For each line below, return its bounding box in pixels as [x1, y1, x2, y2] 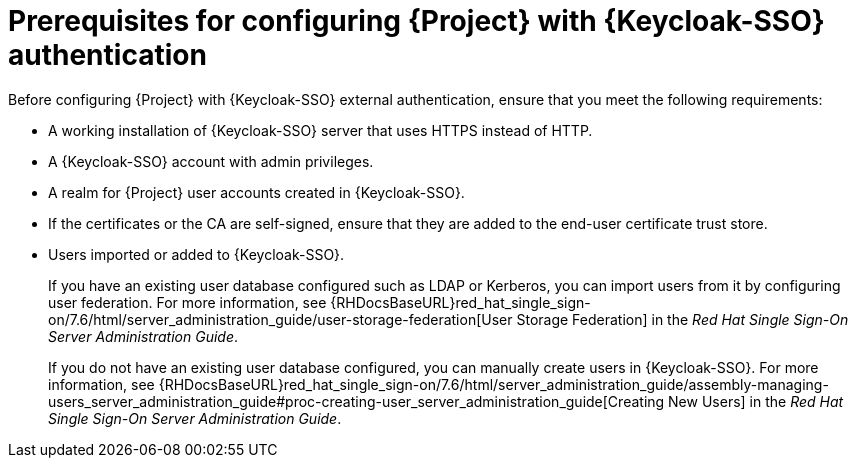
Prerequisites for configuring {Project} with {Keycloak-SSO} [8, 4, 825, 38]
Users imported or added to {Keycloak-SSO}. [48, 245, 345, 263]
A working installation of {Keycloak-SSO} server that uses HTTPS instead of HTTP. [48, 121, 593, 139]
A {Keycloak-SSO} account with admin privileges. [48, 152, 374, 170]
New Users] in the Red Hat [668, 392, 844, 410]
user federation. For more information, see [48, 293, 327, 311]
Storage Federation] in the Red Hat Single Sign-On [516, 310, 849, 328]
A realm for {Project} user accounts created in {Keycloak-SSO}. [48, 183, 465, 201]
